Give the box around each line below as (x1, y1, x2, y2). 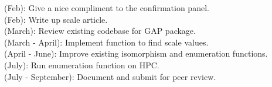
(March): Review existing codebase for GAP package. (4, 25, 196, 37)
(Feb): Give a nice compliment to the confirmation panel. (4, 2, 209, 13)
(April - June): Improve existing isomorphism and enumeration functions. (4, 47, 268, 60)
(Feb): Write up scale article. (4, 13, 108, 25)
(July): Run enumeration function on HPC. (4, 58, 159, 71)
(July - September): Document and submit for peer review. (4, 70, 216, 82)
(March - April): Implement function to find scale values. (4, 36, 209, 48)
